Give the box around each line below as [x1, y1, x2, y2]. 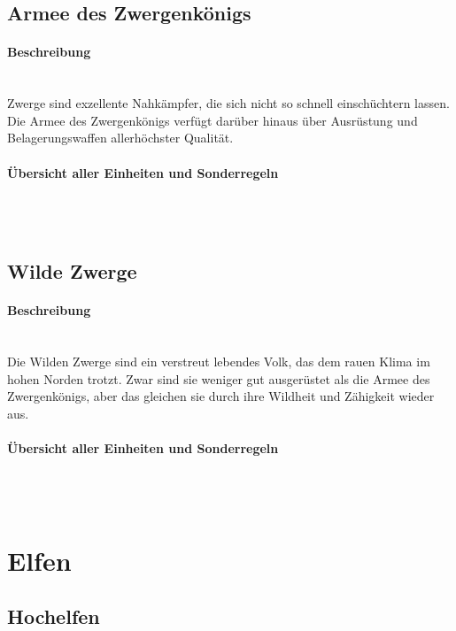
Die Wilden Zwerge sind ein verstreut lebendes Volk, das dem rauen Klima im [7, 352, 430, 371]
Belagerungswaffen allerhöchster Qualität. [7, 128, 234, 147]
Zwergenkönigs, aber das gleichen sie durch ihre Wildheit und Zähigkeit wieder [7, 387, 435, 405]
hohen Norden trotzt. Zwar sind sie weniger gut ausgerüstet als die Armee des [7, 369, 430, 388]
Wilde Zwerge [7, 258, 137, 285]
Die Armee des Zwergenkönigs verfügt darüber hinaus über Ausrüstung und [7, 111, 418, 129]
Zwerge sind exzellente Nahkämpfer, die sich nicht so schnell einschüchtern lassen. [7, 94, 450, 112]
